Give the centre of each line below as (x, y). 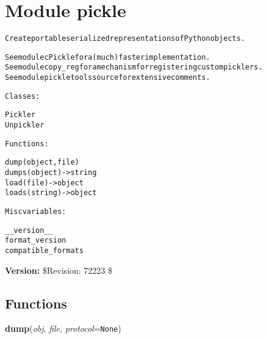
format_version (36, 241)
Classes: (23, 96)
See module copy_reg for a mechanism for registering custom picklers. (134, 67)
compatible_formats (44, 250)
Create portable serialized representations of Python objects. (125, 39)
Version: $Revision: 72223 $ (59, 270)
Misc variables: (36, 212)
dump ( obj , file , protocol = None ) (63, 328)
